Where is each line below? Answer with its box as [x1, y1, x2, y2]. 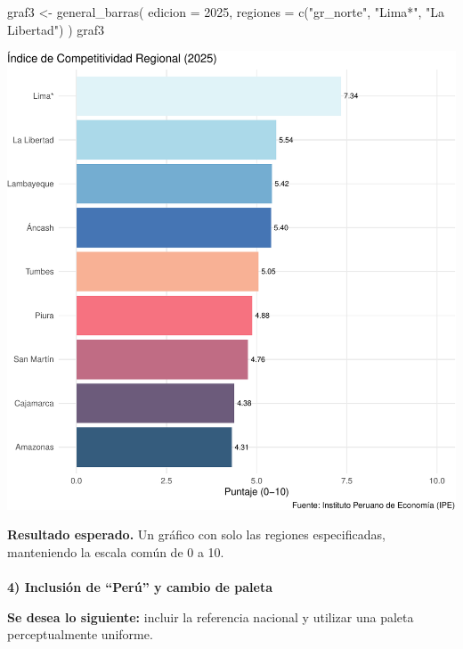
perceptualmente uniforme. [7, 625, 153, 644]
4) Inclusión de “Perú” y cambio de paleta [7, 578, 273, 596]
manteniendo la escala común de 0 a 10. [7, 542, 224, 561]
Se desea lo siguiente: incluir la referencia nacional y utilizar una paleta [7, 607, 414, 626]
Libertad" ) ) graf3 [7, 20, 105, 38]
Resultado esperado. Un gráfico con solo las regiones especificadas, [7, 525, 386, 544]
